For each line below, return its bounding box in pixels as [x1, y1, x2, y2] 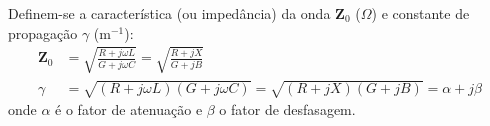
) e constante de [371, 3, 470, 23]
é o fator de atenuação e [55, 99, 203, 120]
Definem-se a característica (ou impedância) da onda [8, 3, 331, 23]
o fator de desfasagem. [219, 99, 356, 120]
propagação [8, 22, 78, 43]
